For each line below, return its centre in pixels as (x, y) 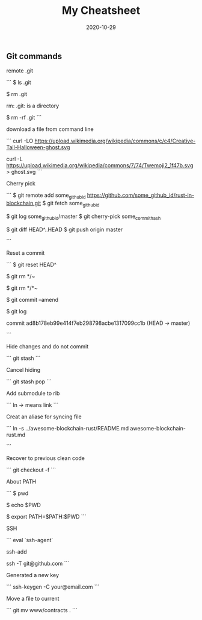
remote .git (20, 71)
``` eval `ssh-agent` (30, 540)
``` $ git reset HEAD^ (32, 264)
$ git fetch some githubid (71, 204)
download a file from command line (50, 129)
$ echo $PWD (23, 505)
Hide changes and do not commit (47, 346)
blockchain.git (24, 203)
